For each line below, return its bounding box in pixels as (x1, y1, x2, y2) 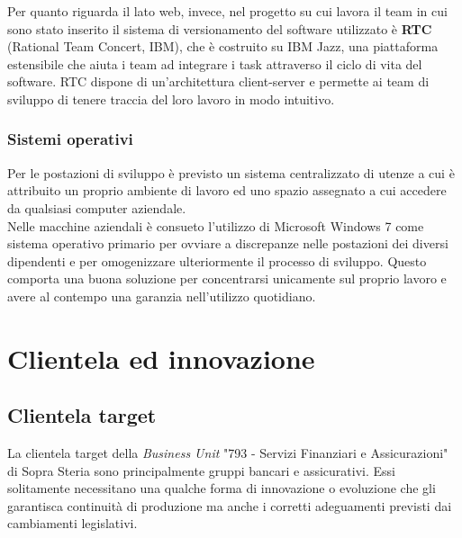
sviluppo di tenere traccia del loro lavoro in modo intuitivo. (7, 89, 335, 108)
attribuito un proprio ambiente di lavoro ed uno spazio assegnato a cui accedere (7, 181, 447, 200)
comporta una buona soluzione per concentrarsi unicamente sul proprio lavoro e (7, 269, 447, 288)
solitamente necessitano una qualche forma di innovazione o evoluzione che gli (7, 479, 436, 498)
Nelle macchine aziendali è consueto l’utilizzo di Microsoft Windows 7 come (7, 216, 424, 235)
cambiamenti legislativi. (7, 514, 138, 533)
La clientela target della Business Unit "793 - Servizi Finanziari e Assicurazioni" (7, 444, 448, 462)
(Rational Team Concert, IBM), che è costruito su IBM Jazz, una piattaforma (7, 37, 439, 56)
